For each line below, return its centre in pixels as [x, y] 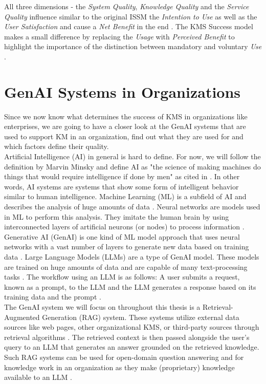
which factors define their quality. [57, 146]
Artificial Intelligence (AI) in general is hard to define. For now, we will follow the [132, 156]
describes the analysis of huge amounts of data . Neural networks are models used [132, 207]
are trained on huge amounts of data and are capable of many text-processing [126, 266]
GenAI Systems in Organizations [123, 91]
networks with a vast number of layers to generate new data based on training [127, 247]
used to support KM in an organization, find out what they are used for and [124, 136]
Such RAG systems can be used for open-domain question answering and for [124, 357]
